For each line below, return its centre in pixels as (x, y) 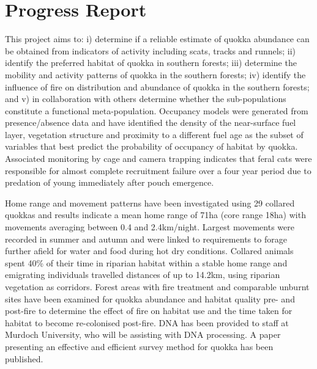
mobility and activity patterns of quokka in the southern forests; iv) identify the (155, 74)
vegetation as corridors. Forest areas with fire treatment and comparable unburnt (157, 287)
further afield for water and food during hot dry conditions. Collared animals (149, 251)
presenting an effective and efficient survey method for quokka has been (139, 346)
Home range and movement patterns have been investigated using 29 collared (150, 203)
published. (24, 358)
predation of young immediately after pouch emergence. (110, 182)
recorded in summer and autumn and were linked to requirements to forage (146, 239)
